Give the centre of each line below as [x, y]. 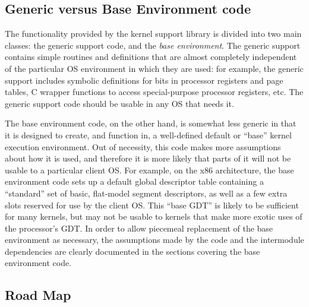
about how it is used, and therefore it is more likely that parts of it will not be [148, 158]
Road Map [38, 295]
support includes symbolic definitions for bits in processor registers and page [144, 80]
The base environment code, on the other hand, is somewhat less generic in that [151, 123]
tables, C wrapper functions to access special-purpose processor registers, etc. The [154, 92]
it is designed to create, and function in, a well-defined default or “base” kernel [148, 134]
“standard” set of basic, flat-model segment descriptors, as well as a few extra [146, 193]
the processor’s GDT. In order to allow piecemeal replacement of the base [139, 228]
